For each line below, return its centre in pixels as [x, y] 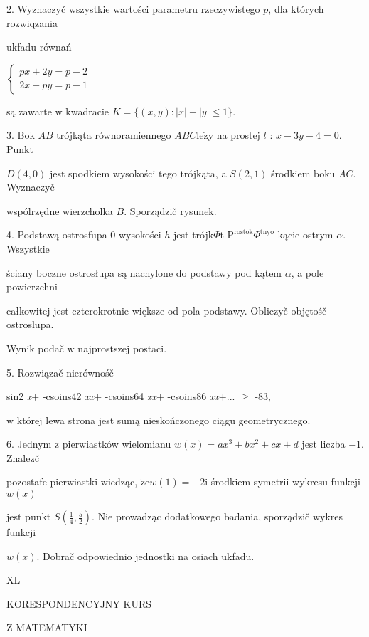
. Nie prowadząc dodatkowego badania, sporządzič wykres [218, 516]
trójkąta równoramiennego [114, 135]
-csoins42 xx [68, 396]
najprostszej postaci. [122, 348]
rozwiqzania [32, 22]
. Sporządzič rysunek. [170, 210]
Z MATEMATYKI [47, 627]
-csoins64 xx [131, 396]
